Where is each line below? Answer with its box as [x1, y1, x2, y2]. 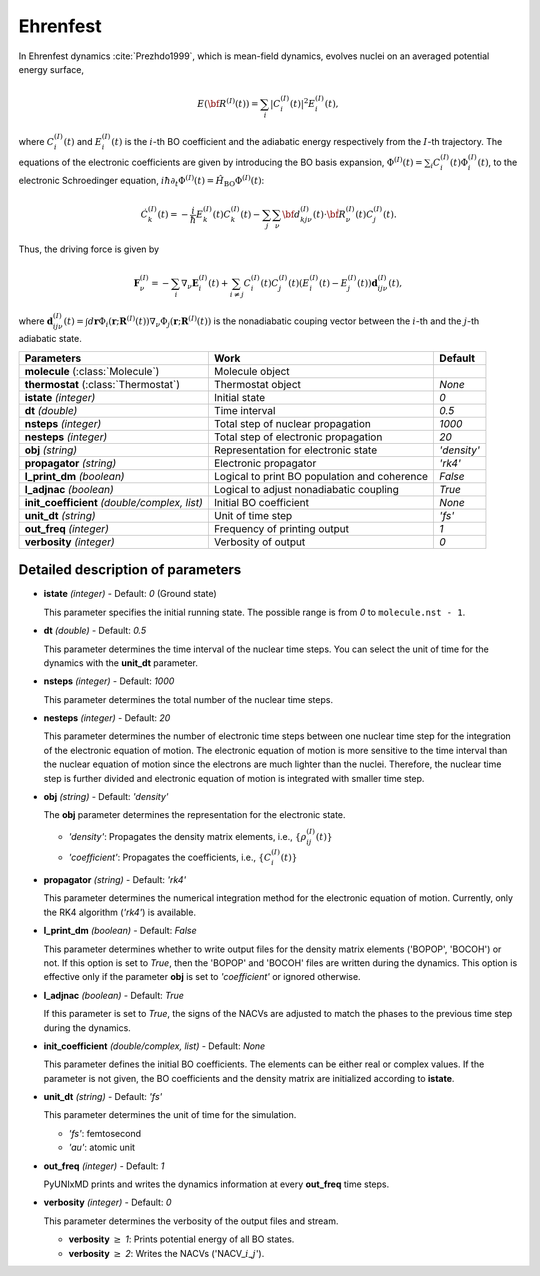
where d [18, 315, 54, 327]
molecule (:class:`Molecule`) [24, 364, 160, 378]
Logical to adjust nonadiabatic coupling [213, 482, 400, 496]
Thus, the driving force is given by [18, 243, 160, 255]
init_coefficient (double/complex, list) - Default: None [43, 1040, 266, 1052]
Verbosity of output [213, 535, 306, 549]
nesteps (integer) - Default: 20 [43, 712, 171, 724]
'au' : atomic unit [68, 1141, 135, 1154]
